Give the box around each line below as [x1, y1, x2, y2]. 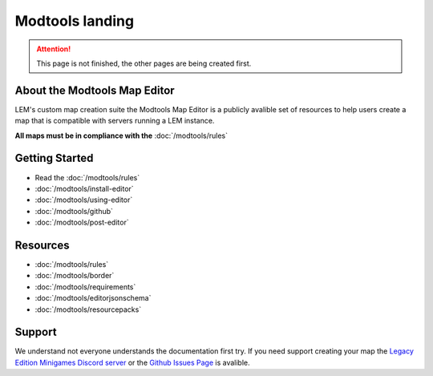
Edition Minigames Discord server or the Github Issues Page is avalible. [14, 358, 250, 367]
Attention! [36, 44, 71, 54]
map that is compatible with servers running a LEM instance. [14, 116, 215, 126]
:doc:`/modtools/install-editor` [34, 184, 134, 193]
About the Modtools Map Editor [14, 83, 176, 97]
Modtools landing [14, 12, 135, 30]
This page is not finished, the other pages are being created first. [36, 59, 252, 68]
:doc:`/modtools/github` [34, 206, 114, 216]
